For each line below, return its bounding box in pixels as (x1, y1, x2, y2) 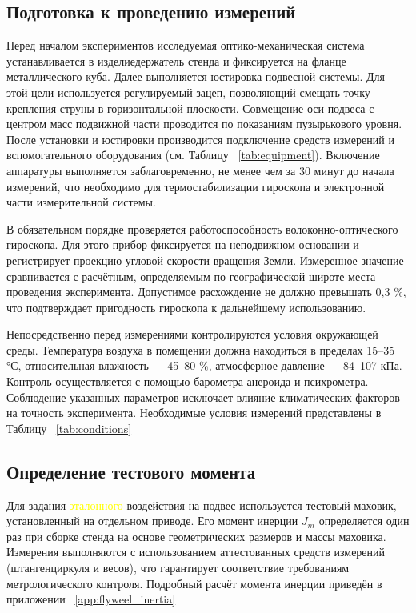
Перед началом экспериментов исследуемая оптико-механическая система (6, 37, 365, 54)
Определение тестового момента (6, 459, 256, 483)
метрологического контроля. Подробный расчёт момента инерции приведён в (6, 575, 382, 591)
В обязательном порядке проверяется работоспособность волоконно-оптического (6, 220, 398, 237)
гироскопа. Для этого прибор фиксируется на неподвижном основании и (6, 236, 359, 253)
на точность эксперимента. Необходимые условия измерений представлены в (6, 404, 382, 421)
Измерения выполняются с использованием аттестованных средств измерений (6, 543, 386, 560)
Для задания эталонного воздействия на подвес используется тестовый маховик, (6, 496, 397, 513)
